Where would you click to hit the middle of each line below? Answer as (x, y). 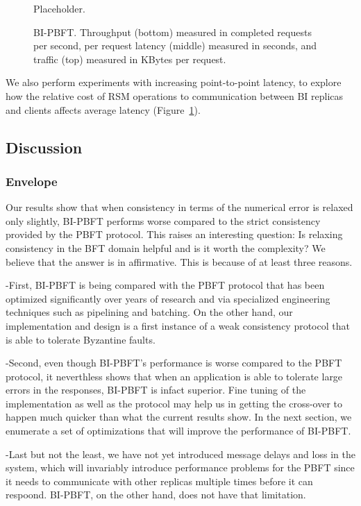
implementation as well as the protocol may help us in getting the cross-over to (174, 403)
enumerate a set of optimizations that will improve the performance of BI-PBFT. (178, 431)
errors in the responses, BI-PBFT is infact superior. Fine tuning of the (156, 390)
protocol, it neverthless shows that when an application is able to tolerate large (174, 376)
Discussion (44, 147)
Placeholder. (59, 8)
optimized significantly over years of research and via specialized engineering (168, 298)
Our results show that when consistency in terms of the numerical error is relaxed (179, 207)
